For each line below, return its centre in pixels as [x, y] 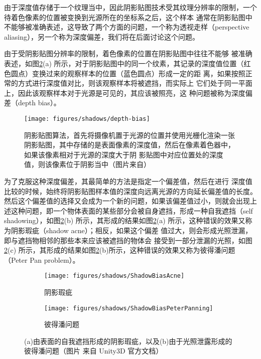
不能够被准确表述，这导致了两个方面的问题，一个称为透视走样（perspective [127, 27]
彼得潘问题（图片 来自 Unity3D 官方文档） [94, 351]
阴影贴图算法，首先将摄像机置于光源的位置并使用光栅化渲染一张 [129, 135]
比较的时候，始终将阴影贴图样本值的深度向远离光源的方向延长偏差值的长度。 [130, 191]
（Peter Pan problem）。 [42, 259]
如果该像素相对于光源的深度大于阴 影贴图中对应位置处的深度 [124, 154]
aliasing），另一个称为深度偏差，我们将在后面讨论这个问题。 [102, 36]
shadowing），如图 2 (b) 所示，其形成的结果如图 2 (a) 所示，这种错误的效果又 [125, 220]
